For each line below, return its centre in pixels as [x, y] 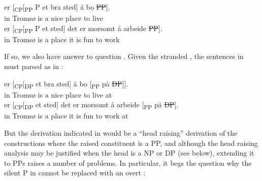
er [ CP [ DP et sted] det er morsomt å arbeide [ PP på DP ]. [91, 105]
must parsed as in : [34, 66]
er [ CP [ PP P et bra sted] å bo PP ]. [57, 7]
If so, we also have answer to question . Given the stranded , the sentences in [124, 56]
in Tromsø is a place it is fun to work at [66, 116]
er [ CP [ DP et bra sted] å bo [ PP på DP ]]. [66, 84]
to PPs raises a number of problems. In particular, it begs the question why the [128, 162]
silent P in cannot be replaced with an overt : [75, 173]
